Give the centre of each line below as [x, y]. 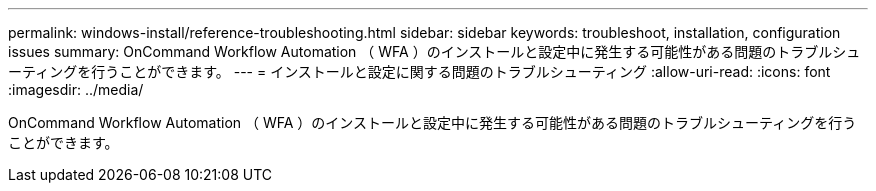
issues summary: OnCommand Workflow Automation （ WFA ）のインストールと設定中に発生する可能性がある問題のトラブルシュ [434, 51]
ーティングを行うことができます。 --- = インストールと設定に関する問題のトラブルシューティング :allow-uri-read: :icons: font [419, 71]
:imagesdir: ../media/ [76, 89]
